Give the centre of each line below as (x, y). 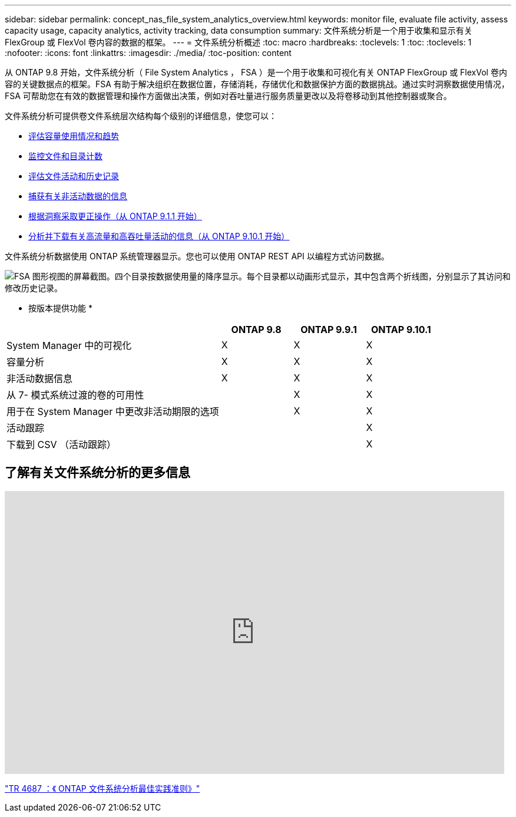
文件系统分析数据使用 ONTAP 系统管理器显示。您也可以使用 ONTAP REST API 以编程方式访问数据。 (197, 256)
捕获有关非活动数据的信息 (78, 196)
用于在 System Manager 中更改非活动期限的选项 (113, 411)
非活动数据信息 (40, 378)
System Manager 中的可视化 (69, 345)
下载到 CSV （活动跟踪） (61, 444)
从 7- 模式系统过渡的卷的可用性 (75, 395)
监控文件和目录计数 (65, 156)
